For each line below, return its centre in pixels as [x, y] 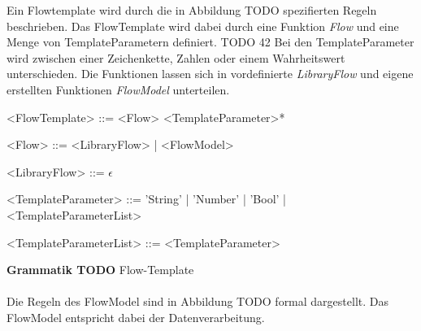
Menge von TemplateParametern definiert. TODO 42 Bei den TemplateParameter [210, 42]
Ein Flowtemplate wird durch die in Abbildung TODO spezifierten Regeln [192, 10]
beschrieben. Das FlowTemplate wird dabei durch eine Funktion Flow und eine [203, 26]
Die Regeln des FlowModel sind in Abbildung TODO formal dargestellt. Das [197, 301]
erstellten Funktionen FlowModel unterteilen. [118, 89]
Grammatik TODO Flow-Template [100, 270]
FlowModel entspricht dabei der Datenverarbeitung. [136, 317]
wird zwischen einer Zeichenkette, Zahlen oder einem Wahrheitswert [176, 57]
